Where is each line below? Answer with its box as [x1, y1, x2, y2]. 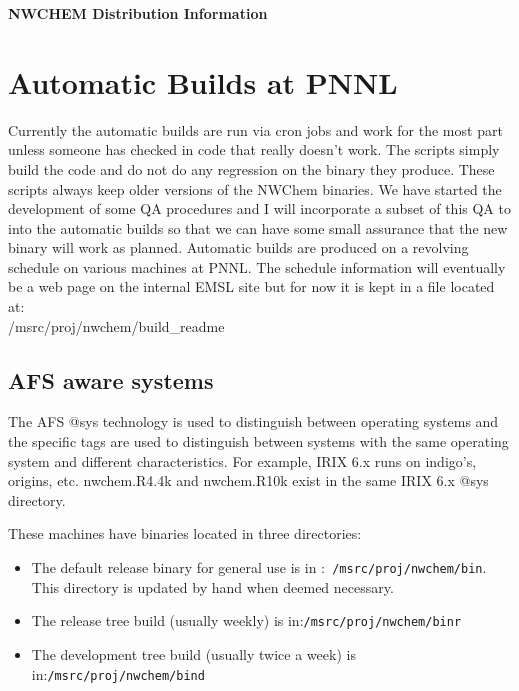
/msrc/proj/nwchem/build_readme [8, 315, 225, 336]
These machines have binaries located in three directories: [8, 523, 362, 544]
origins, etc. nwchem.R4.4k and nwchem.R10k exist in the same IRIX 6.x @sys [8, 470, 489, 491]
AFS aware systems [8, 364, 214, 395]
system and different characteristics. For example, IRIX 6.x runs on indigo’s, [8, 450, 477, 471]
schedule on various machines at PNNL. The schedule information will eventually [8, 256, 506, 277]
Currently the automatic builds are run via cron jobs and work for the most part [8, 119, 503, 140]
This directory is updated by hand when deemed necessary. [31, 576, 394, 597]
